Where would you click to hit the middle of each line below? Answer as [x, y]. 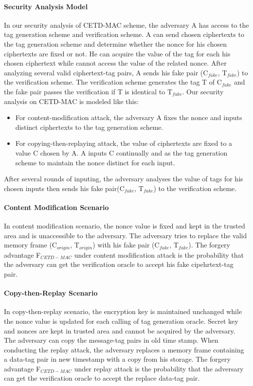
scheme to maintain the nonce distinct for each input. [95, 162]
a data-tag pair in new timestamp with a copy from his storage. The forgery [117, 359]
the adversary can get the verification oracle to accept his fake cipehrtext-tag [119, 264]
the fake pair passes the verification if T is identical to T [88, 91]
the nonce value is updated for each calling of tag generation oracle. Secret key [121, 321]
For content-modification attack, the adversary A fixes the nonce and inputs [129, 117]
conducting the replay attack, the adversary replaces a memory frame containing [124, 349]
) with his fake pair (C [126, 245]
